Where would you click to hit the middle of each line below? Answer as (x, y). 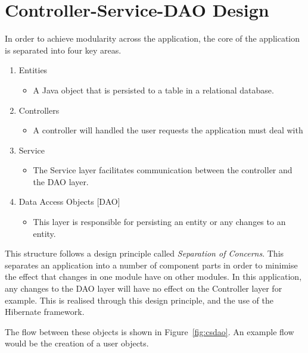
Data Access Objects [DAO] (69, 202)
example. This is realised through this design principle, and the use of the (139, 300)
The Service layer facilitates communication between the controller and (163, 170)
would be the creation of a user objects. (77, 343)
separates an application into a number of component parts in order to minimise (151, 265)
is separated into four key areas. (63, 50)
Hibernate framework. (45, 312)
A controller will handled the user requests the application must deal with (168, 130)
